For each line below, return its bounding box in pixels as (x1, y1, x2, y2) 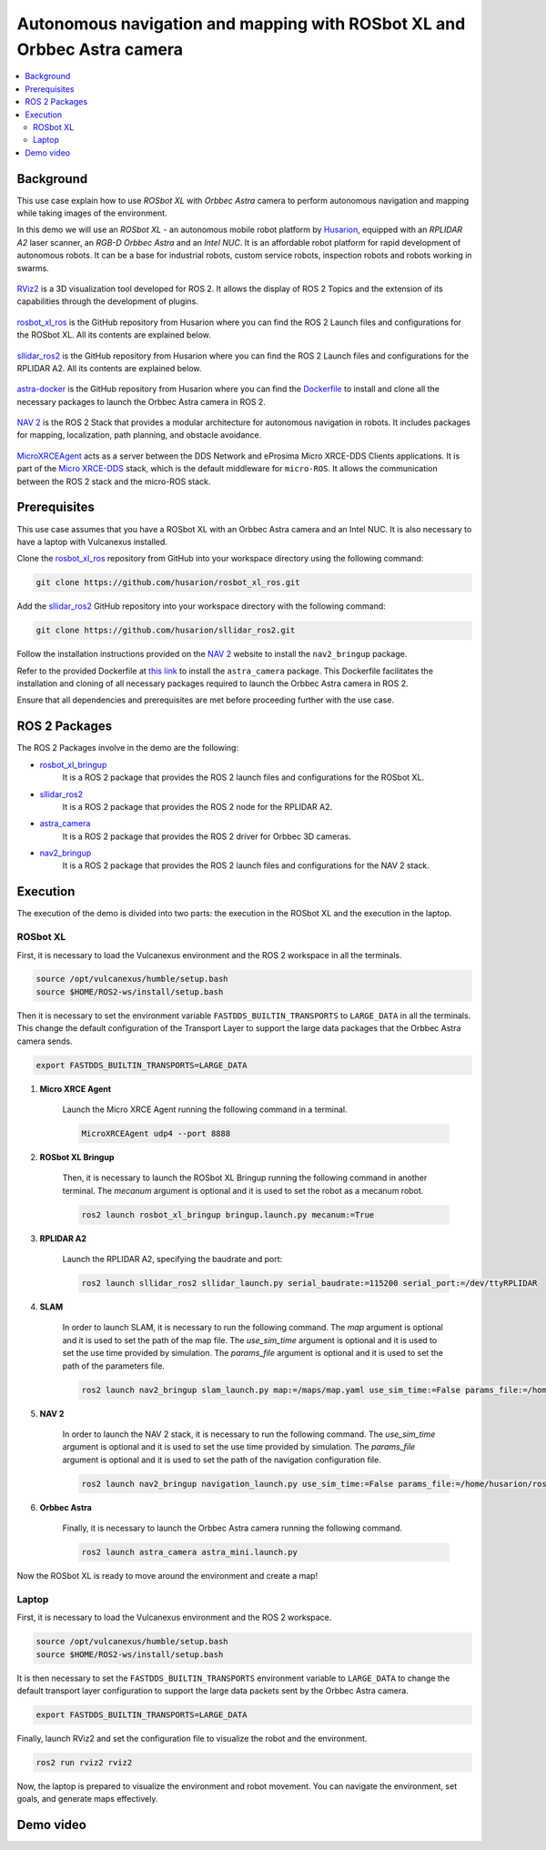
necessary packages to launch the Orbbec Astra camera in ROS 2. (16, 396, 266, 407)
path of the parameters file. (62, 1360, 166, 1371)
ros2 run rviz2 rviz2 (35, 1757, 133, 1767)
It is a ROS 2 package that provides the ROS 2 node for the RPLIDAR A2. (62, 801, 333, 812)
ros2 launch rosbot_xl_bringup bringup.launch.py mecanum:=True (81, 1209, 375, 1219)
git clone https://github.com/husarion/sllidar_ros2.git (35, 625, 296, 636)
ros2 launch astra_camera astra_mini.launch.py (81, 1547, 298, 1558)
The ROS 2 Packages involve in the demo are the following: (16, 743, 239, 753)
